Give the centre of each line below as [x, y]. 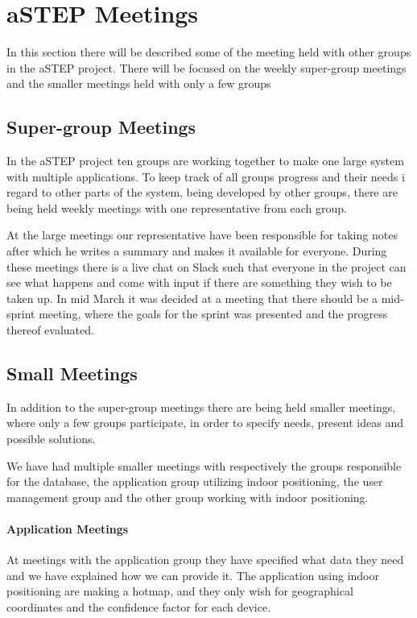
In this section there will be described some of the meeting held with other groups [209, 52]
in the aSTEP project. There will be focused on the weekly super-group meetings [206, 67]
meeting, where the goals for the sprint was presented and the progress [213, 314]
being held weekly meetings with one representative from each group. [177, 207]
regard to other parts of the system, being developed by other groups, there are [202, 192]
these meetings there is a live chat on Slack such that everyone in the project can [206, 266]
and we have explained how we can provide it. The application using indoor [193, 575]
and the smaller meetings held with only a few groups [139, 83]
